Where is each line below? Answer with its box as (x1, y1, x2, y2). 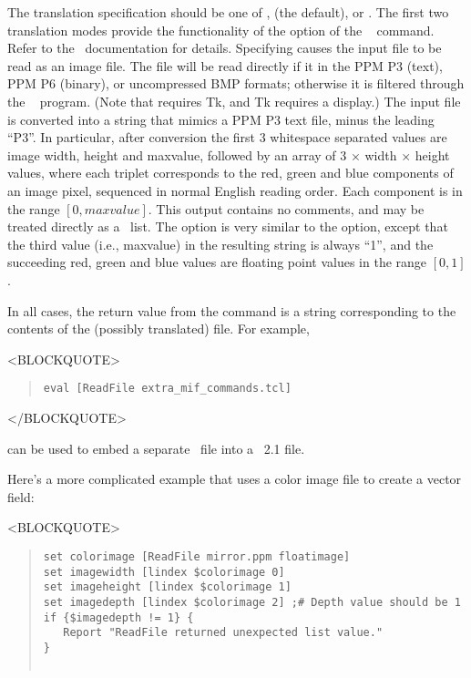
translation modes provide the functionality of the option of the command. (7, 20, 435, 39)
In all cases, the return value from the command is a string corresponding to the (7, 301, 456, 320)
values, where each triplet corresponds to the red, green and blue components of (7, 163, 454, 182)
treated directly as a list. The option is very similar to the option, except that (7, 217, 448, 236)
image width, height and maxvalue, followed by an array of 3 (7, 145, 347, 164)
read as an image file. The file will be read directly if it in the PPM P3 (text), (7, 56, 443, 75)
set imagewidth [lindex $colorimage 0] (43, 565, 285, 579)
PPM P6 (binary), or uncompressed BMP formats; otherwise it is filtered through (7, 74, 465, 93)
